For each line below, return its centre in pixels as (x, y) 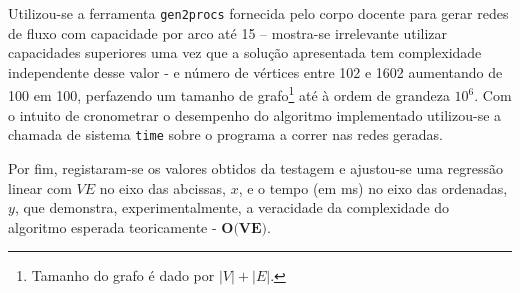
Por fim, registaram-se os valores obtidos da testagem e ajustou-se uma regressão (255, 167)
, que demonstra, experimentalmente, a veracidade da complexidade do (232, 207)
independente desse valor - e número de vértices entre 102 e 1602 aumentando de (255, 71)
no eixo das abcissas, (162, 187)
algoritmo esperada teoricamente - (112, 226)
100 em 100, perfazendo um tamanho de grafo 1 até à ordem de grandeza (229, 94)
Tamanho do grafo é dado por (123, 275)
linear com (40, 187)
